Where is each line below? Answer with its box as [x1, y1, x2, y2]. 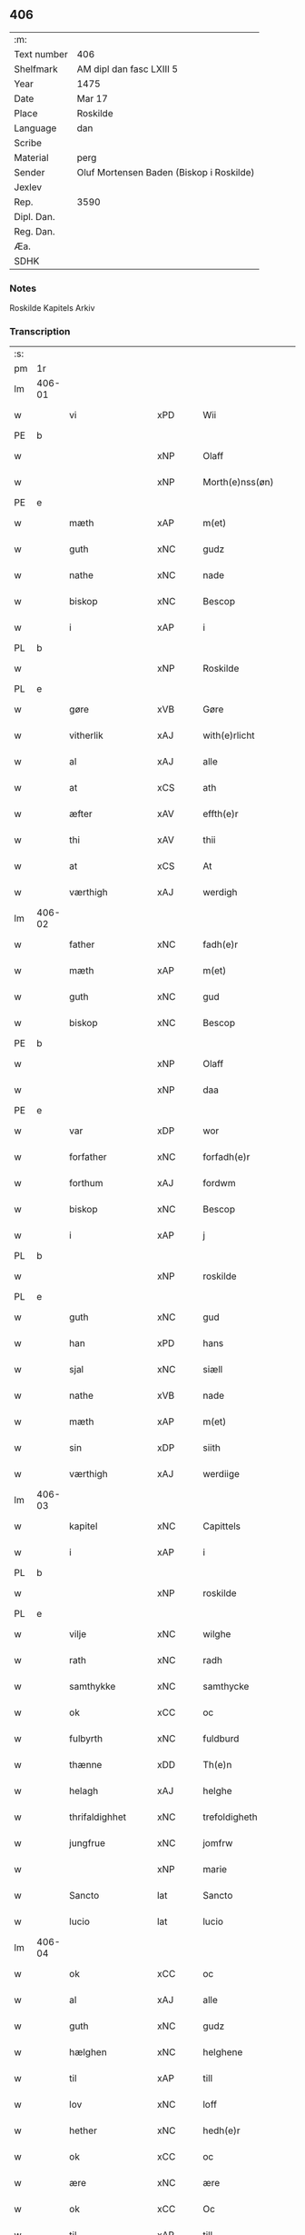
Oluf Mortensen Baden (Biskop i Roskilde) [76, 165, 255, 178]
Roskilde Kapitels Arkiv [9, 303, 95, 314]
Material [14, 151, 49, 164]
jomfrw [202, 1837, 233, 1850]
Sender [14, 165, 45, 178]
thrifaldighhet [69, 1811, 127, 1823]
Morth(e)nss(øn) [202, 476, 274, 489]
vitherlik [69, 729, 104, 742]
